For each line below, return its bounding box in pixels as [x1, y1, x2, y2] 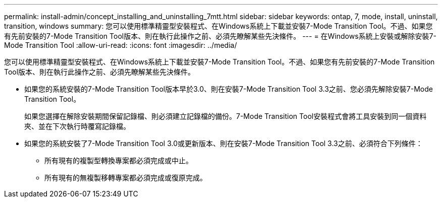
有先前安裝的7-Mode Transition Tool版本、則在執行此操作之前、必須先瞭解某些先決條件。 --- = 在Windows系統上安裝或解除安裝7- [4, 32, 436, 40]
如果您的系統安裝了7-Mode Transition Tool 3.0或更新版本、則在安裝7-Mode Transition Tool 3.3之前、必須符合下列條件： [24, 139, 423, 148]
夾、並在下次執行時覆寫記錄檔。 [24, 122, 130, 130]
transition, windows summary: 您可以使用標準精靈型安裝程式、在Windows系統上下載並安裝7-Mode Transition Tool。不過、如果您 [4, 22, 433, 30]
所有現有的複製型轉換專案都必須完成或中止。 [44, 156, 193, 165]
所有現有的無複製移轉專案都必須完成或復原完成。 [44, 173, 207, 182]
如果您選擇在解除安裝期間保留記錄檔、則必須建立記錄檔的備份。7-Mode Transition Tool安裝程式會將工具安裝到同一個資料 [24, 112, 427, 120]
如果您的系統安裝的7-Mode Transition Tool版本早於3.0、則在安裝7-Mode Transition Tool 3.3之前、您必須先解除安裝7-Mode [24, 85, 433, 93]
